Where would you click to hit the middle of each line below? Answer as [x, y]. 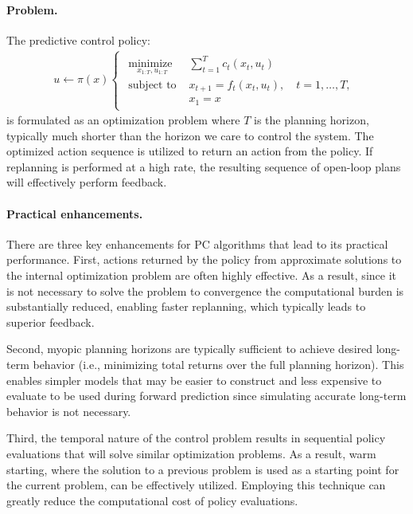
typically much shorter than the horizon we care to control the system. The [190, 135]
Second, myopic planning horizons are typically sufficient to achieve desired [190, 349]
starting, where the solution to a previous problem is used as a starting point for [203, 469]
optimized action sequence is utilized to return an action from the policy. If [190, 151]
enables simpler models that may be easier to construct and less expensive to [194, 380]
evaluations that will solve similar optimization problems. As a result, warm [191, 453]
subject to [152, 85]
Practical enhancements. [75, 213]
